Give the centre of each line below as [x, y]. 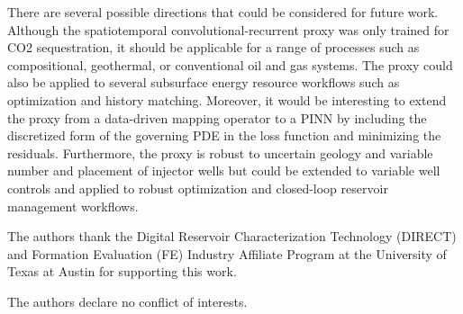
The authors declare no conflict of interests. [127, 301]
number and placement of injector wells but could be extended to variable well [224, 170]
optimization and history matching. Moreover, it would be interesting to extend [227, 99]
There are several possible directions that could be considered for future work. [223, 12]
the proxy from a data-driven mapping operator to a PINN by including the [217, 117]
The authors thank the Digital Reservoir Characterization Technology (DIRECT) [232, 236]
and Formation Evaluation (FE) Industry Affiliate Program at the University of [227, 253]
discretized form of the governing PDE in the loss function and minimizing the [224, 135]
